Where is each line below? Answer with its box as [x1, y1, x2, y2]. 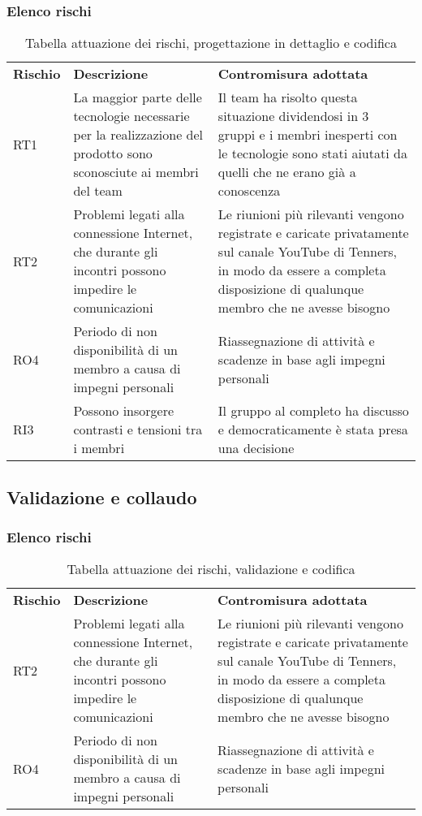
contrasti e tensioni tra [73, 420, 203, 439]
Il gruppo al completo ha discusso [217, 401, 409, 421]
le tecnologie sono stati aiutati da [217, 144, 407, 163]
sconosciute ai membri [73, 162, 199, 182]
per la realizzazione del [73, 125, 204, 145]
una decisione [217, 438, 295, 458]
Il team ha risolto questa [217, 88, 358, 107]
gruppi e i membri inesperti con [217, 125, 398, 145]
